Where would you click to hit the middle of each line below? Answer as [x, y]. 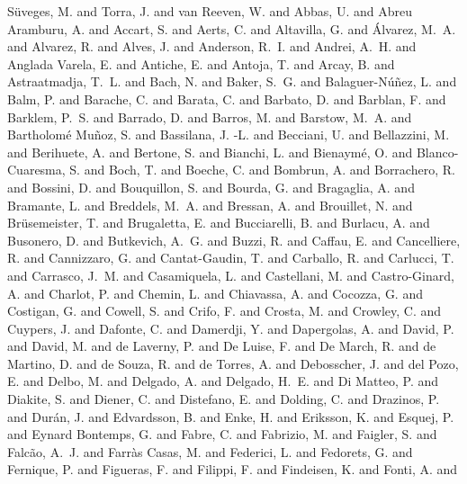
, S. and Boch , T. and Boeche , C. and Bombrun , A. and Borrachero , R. [258, 170]
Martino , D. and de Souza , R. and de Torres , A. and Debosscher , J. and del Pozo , [233, 363]
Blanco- [437, 152]
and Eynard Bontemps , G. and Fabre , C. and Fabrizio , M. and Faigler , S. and [222, 434]
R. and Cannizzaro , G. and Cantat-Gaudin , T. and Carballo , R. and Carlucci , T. [231, 258]
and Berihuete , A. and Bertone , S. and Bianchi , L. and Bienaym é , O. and [210, 152]
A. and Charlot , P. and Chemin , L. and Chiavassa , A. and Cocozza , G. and [215, 293]
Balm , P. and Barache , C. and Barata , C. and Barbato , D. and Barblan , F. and [227, 99]
